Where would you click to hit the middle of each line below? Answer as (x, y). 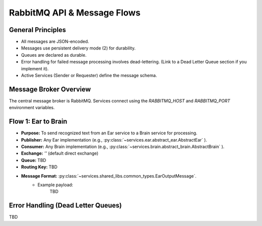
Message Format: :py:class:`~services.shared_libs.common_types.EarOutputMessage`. (109, 176)
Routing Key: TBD (39, 167)
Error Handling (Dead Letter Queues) (65, 205)
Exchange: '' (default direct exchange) (60, 153)
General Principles (38, 30)
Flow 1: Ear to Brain (38, 121)
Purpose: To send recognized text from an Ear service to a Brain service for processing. (109, 133)
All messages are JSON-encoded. (55, 42)
